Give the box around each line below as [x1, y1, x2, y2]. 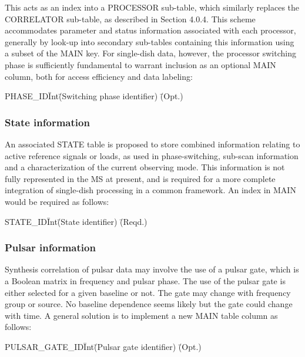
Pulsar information [5, 240, 96, 255]
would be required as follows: [5, 195, 109, 207]
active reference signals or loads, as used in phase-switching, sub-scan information [5, 149, 299, 161]
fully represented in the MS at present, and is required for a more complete [5, 172, 276, 184]
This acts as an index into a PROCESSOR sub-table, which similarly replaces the [5, 1, 300, 13]
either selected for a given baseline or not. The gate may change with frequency [5, 286, 291, 298]
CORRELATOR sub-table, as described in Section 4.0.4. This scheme [5, 12, 256, 25]
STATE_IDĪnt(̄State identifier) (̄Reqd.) [5, 215, 148, 227]
